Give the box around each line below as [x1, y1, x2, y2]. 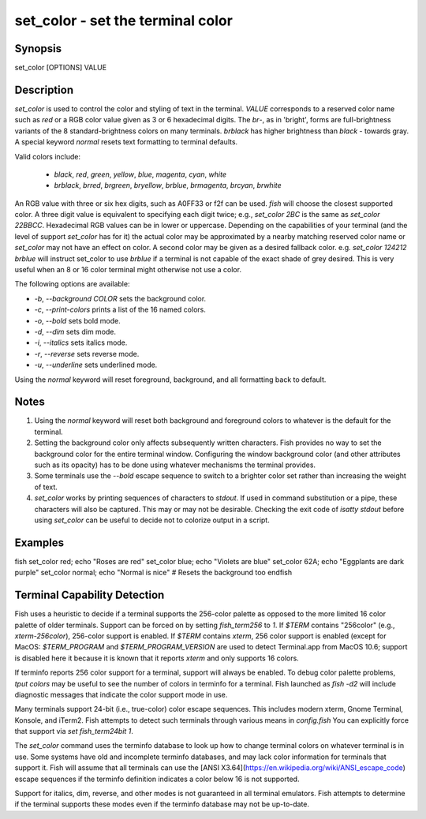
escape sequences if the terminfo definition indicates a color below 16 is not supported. [14, 774, 300, 783]
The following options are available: [14, 279, 130, 289]
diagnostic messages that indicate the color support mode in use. [14, 690, 228, 699]
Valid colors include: [14, 151, 80, 161]
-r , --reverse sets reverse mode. [34, 349, 140, 358]
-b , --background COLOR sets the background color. [34, 294, 207, 303]
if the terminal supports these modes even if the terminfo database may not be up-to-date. [14, 799, 310, 809]
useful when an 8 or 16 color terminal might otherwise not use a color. [14, 265, 242, 275]
